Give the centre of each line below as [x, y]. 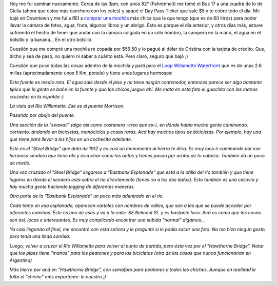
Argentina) [21, 260]
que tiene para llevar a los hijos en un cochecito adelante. [71, 139]
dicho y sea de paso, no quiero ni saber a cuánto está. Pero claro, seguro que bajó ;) [99, 56]
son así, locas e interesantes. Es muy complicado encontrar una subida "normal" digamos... [107, 220]
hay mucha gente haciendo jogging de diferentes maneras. [72, 187]
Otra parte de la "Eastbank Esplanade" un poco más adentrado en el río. [87, 196]
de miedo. [20, 163]
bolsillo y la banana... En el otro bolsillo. [51, 39]
